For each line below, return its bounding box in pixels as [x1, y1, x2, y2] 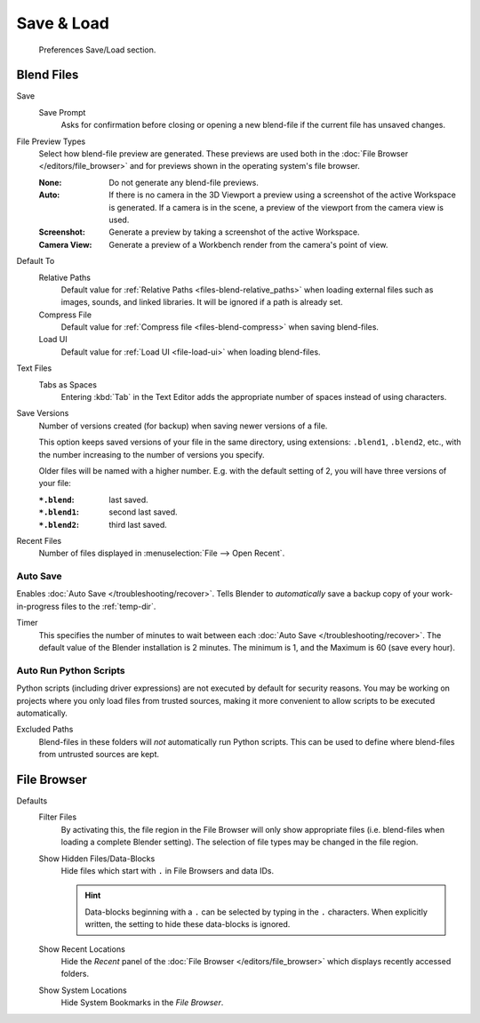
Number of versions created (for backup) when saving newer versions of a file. [38, 420, 328, 431]
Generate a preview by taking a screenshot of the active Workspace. [108, 227, 360, 237]
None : [38, 177, 62, 188]
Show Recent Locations [38, 943, 126, 955]
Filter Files [38, 811, 77, 822]
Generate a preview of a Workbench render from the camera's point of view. [108, 239, 388, 250]
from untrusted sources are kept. [38, 749, 160, 760]
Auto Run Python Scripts [16, 664, 126, 676]
